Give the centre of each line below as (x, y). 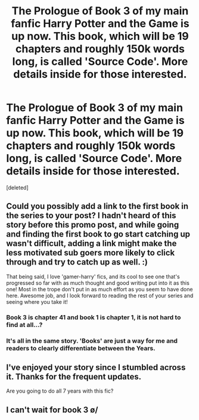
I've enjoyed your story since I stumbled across (96, 367)
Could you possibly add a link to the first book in (97, 206)
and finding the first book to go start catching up (98, 234)
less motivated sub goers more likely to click (91, 253)
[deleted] (17, 187)
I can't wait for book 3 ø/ (52, 410)
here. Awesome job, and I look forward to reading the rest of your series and (100, 295)
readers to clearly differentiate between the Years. (81, 348)
